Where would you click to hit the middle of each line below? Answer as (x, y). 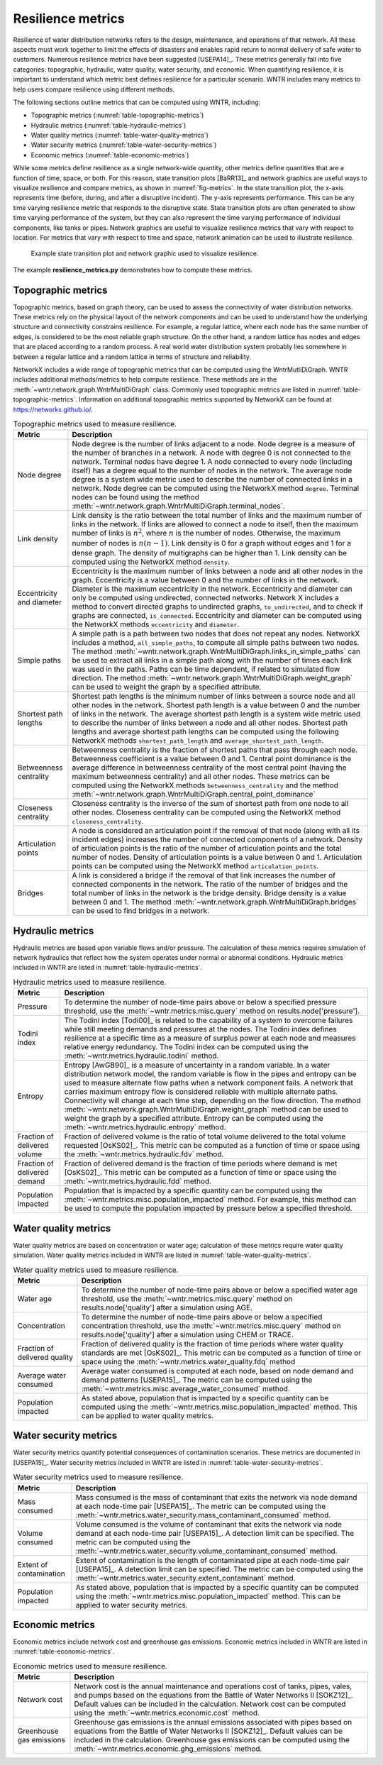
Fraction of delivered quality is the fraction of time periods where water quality (212, 1344)
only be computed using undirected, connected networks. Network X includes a (206, 598)
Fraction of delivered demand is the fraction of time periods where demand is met (201, 1163)
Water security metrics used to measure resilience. (98, 1477)
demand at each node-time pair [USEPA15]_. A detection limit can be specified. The (215, 1533)
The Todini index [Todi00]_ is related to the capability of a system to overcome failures (209, 1020)
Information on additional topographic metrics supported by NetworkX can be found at (205, 399)
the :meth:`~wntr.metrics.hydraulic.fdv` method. (144, 1154)
